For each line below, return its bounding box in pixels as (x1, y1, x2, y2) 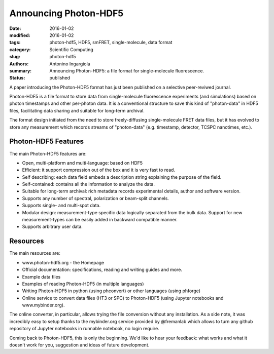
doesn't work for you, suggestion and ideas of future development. (9, 342, 150, 348)
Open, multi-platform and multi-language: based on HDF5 (22, 160, 143, 166)
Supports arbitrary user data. (22, 223, 83, 230)
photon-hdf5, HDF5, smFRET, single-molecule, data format (49, 40, 173, 46)
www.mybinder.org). (22, 302, 65, 308)
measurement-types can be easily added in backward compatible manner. (22, 217, 178, 223)
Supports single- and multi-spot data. (22, 203, 101, 209)
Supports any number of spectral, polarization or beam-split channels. (22, 195, 169, 201)
